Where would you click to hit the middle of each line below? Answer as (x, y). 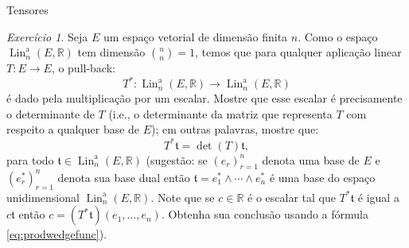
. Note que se (183, 197)
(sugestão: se (177, 159)
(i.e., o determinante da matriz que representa (220, 113)
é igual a (378, 197)
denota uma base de (311, 159)
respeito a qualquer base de (73, 129)
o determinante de (51, 113)
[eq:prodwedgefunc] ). (57, 234)
